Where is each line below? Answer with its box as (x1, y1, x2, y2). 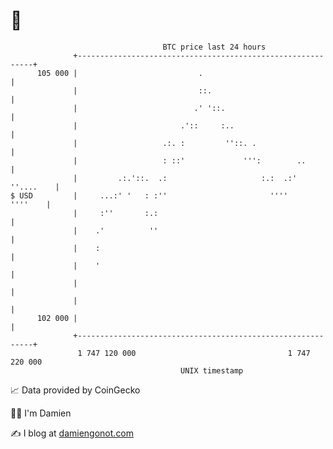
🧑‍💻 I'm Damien (10, 407, 72, 419)
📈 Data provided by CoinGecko (10, 384, 141, 396)
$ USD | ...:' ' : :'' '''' (10, 190, 288, 201)
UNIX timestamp (180, 365, 244, 376)
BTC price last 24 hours (162, 42, 267, 52)
